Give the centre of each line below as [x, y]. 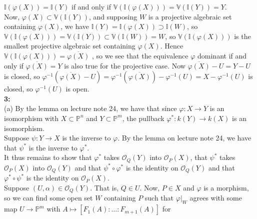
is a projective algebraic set [190, 16]
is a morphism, [226, 187]
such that [159, 198]
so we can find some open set [48, 198]
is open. [77, 89]
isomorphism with [31, 118]
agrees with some [216, 198]
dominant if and [222, 55]
